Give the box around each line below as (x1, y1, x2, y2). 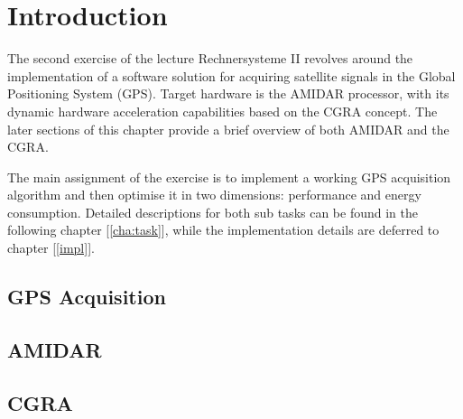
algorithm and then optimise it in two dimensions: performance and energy (7, 185, 421, 204)
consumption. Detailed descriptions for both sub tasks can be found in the (7, 202, 418, 221)
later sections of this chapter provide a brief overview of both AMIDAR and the (7, 119, 449, 138)
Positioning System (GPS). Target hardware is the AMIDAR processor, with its (7, 84, 449, 103)
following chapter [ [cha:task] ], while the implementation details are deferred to (7, 220, 440, 239)
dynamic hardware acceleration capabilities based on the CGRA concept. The (7, 101, 438, 120)
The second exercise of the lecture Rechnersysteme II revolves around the (7, 49, 413, 68)
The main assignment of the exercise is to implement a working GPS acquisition (7, 167, 451, 186)
